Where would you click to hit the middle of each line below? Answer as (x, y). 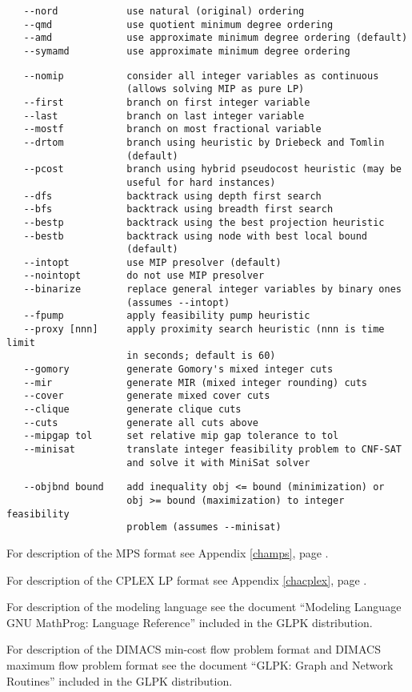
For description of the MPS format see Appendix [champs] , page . (168, 552)
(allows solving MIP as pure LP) (216, 89)
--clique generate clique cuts (132, 410)
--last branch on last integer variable (164, 116)
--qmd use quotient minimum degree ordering (178, 24)
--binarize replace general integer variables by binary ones (212, 290)
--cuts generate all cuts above (141, 422)
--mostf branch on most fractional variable (172, 129)
